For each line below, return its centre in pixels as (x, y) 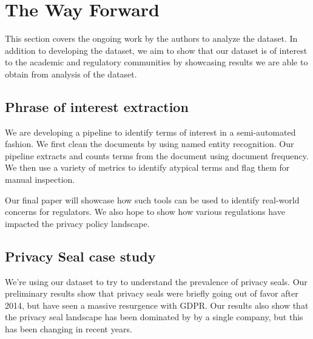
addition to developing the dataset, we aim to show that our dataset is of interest (156, 50)
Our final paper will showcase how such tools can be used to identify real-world (152, 199)
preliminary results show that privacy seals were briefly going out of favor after (152, 293)
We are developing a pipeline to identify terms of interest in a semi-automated (150, 132)
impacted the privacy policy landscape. (77, 223)
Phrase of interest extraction (97, 106)
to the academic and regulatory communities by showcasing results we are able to (156, 62)
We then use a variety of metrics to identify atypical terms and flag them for (147, 167)
